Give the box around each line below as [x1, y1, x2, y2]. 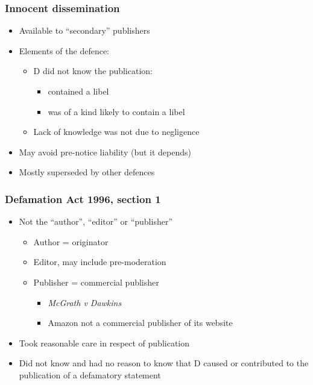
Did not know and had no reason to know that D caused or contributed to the [19, 357, 309, 369]
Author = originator [33, 235, 109, 248]
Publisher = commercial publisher [33, 275, 159, 288]
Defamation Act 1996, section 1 [5, 191, 161, 206]
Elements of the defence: [19, 44, 109, 57]
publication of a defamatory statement [19, 368, 161, 381]
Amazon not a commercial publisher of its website [48, 316, 233, 329]
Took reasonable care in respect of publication [19, 336, 190, 349]
